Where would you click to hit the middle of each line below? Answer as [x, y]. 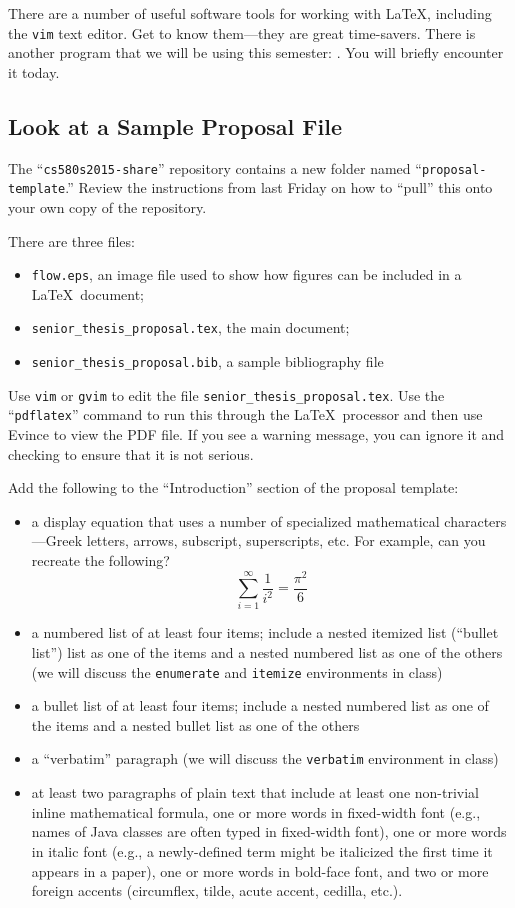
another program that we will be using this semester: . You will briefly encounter [256, 52]
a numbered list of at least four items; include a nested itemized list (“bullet [265, 632]
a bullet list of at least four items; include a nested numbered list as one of [260, 705]
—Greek [57, 540]
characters [475, 520]
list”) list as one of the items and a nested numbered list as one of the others [267, 652]
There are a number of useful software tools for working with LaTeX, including [250, 13]
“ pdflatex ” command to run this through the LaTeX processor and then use [245, 414]
